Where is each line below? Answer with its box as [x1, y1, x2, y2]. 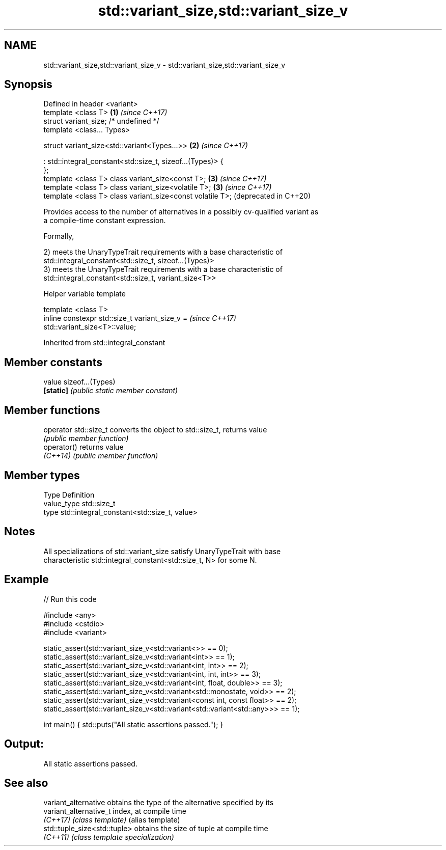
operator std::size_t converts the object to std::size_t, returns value [43, 425, 267, 434]
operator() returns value [43, 443, 124, 452]
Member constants [4, 355, 102, 369]
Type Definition [43, 490, 95, 499]
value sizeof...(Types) [43, 377, 116, 387]
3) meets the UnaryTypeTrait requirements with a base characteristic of [43, 265, 283, 274]
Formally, [43, 232, 74, 241]
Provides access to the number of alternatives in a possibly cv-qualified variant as [43, 207, 319, 216]
